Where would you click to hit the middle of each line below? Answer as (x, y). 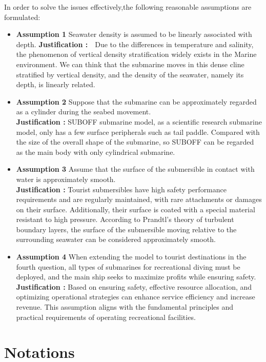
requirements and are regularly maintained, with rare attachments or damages (139, 199)
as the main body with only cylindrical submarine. (96, 152)
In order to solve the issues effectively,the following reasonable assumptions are (128, 7)
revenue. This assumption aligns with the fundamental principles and (125, 307)
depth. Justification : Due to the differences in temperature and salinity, (135, 44)
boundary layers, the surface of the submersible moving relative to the (126, 229)
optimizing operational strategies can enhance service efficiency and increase (136, 297)
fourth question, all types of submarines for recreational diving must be (128, 266)
